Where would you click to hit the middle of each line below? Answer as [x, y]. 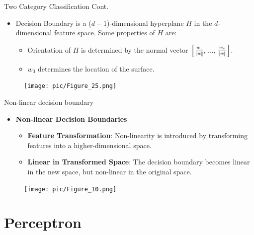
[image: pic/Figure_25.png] [70, 86]
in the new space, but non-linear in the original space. [110, 171]
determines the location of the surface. [96, 68]
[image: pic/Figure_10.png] [70, 189]
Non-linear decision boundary [49, 102]
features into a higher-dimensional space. [89, 145]
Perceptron [43, 222]
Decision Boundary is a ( [53, 23]
